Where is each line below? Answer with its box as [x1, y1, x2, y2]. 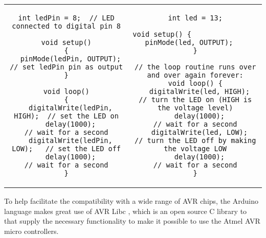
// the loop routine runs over [135, 63, 256, 71]
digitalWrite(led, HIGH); [149, 87, 250, 96]
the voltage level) [158, 104, 233, 112]
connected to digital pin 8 [12, 22, 121, 30]
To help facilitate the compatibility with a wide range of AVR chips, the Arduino [4, 196, 258, 206]
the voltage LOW [164, 145, 227, 153]
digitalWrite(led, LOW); [151, 128, 248, 136]
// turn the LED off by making [135, 136, 256, 145]
